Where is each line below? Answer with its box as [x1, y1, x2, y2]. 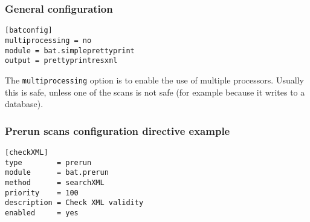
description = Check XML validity [5, 198, 144, 207]
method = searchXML [5, 178, 105, 187]
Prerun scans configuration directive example [5, 123, 230, 138]
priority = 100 [5, 188, 79, 197]
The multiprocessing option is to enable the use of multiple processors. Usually [5, 73, 304, 86]
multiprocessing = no [5, 36, 92, 45]
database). [5, 97, 44, 110]
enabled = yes [5, 208, 79, 217]
